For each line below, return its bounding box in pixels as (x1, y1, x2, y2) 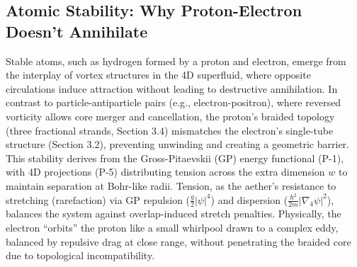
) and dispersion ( (210, 192, 288, 207)
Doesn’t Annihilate (6, 20, 148, 42)
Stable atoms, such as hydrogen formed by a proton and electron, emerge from (6, 53, 346, 68)
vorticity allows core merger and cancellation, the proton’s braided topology (6, 108, 335, 123)
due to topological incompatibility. (6, 248, 155, 263)
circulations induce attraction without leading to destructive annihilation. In (6, 81, 338, 96)
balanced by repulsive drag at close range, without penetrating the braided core (6, 234, 351, 249)
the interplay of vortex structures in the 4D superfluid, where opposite (6, 67, 311, 82)
